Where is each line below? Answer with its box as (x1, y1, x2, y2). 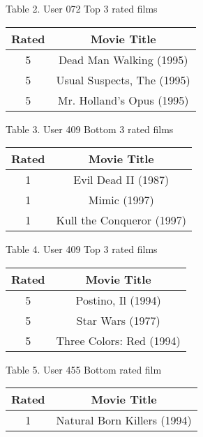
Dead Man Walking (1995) (58, 51, 188, 68)
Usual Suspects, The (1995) (56, 71, 190, 88)
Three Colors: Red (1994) (56, 332, 181, 348)
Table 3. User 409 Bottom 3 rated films (6, 121, 174, 136)
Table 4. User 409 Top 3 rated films (6, 242, 158, 256)
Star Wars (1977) (76, 312, 160, 328)
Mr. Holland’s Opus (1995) (57, 91, 189, 108)
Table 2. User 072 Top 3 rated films (6, 1, 158, 15)
